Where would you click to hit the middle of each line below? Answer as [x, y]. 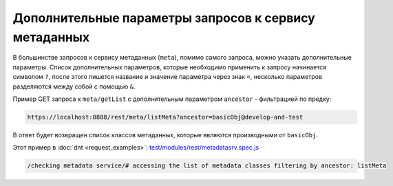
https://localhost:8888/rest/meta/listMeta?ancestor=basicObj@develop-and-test [165, 117]
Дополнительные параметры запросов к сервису [164, 18]
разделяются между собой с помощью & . [74, 86]
